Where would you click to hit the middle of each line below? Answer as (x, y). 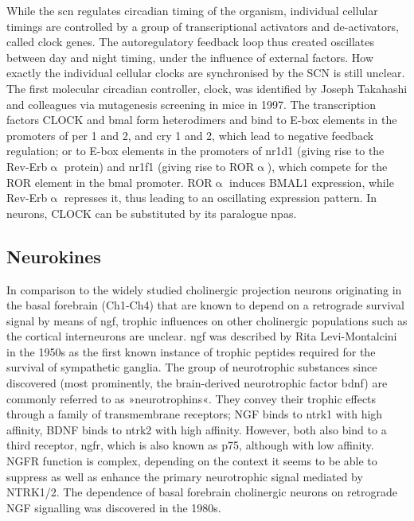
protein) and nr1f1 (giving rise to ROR (159, 166)
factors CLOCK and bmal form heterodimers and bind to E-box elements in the (202, 120)
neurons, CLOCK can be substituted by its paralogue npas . (152, 213)
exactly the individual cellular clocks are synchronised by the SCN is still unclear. (206, 73)
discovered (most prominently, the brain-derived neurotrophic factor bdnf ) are (197, 383)
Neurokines (54, 256)
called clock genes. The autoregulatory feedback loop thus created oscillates (190, 42)
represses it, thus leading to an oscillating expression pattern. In (221, 198)
